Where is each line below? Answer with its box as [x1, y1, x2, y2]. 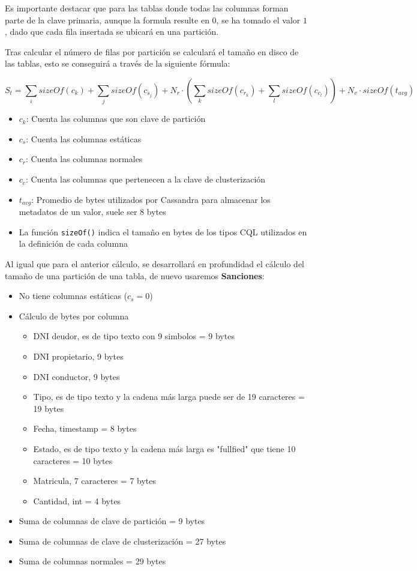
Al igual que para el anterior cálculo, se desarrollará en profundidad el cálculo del [5, 257, 305, 270]
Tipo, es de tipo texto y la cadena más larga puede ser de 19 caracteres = [33, 390, 305, 403]
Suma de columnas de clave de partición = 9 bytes [19, 515, 205, 527]
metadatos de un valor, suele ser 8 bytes [19, 205, 166, 218]
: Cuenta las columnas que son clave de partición [26, 112, 206, 125]
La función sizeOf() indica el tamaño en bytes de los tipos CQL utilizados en [19, 225, 307, 238]
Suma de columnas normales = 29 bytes [19, 555, 166, 567]
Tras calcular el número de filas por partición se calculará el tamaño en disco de [5, 45, 299, 58]
